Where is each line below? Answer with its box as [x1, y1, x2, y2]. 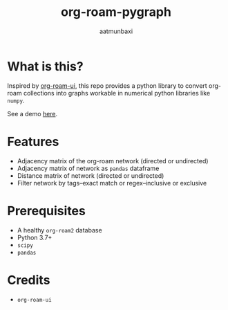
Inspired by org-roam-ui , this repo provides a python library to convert [7, 81, 207, 90]
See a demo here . [7, 109, 58, 118]
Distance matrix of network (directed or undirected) [17, 171, 164, 180]
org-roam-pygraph [61, 4, 171, 20]
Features [7, 134, 59, 149]
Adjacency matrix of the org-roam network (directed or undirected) [17, 156, 209, 165]
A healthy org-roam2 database [17, 226, 102, 234]
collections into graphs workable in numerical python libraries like [23, 89, 211, 97]
